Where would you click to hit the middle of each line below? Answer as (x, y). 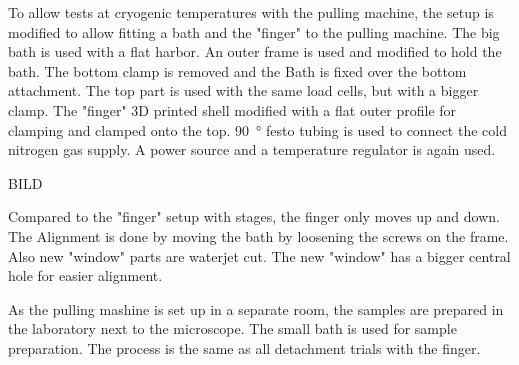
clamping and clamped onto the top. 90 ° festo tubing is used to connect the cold (257, 129)
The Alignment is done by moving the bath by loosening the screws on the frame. (258, 235)
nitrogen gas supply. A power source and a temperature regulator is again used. (252, 149)
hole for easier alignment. (85, 275)
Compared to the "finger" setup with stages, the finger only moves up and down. (254, 216)
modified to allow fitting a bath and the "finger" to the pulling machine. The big (254, 31)
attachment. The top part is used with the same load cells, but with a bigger (243, 90)
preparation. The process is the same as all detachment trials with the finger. (244, 347)
